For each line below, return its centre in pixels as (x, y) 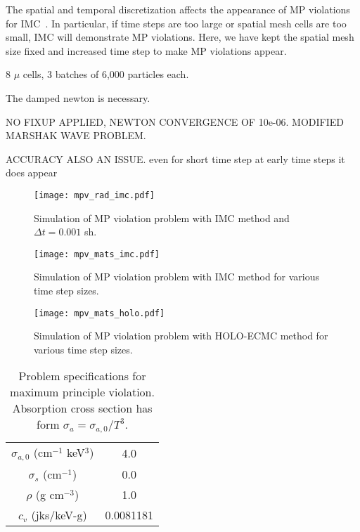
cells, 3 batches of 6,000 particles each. (106, 74)
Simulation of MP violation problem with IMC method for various (177, 277)
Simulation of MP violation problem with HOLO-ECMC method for (181, 336)
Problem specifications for (82, 376)
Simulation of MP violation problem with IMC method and (162, 218)
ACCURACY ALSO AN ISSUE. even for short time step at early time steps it (175, 158)
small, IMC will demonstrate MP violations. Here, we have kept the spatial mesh (180, 37)
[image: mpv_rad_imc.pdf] (94, 195)
